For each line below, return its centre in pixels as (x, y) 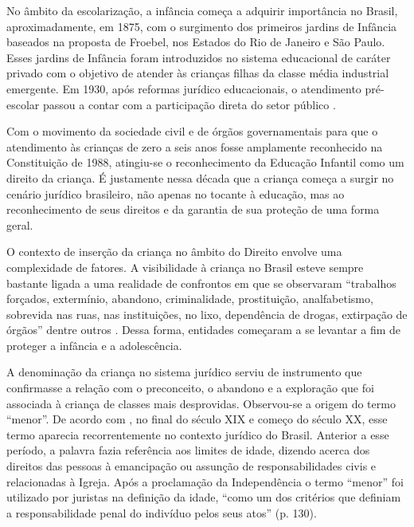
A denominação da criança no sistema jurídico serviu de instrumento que (184, 372)
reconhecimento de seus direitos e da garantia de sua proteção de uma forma (193, 209)
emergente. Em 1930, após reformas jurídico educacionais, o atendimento (184, 88)
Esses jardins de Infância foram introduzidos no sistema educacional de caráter (199, 57)
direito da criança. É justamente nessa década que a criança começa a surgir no (200, 177)
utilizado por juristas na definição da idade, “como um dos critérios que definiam (204, 497)
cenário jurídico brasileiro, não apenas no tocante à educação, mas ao (176, 193)
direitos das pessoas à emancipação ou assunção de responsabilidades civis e (191, 466)
